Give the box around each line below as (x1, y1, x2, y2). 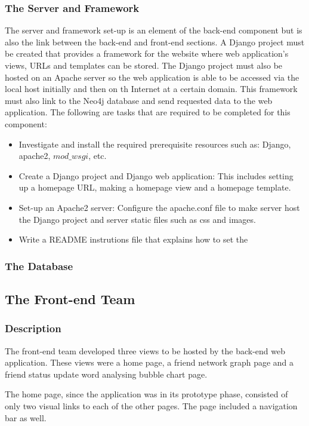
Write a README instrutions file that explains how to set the (18, 233, 248, 246)
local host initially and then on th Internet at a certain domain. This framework (5, 82, 298, 95)
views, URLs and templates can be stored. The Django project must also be (5, 59, 283, 71)
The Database (5, 258, 73, 273)
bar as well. (5, 411, 47, 424)
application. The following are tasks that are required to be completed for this (5, 106, 291, 118)
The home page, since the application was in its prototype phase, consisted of (5, 388, 288, 400)
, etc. (88, 149, 107, 162)
